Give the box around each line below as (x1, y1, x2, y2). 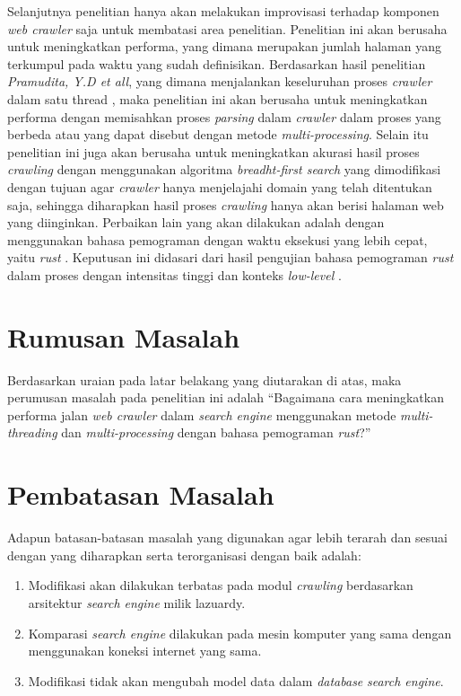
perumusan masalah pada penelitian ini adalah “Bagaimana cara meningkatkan (7, 388, 444, 407)
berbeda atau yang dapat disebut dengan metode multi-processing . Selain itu (7, 125, 429, 144)
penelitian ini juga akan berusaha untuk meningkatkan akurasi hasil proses (7, 142, 420, 161)
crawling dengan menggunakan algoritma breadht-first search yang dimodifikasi (7, 160, 441, 179)
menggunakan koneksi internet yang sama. (28, 641, 262, 660)
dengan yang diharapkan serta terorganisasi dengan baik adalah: (7, 545, 361, 564)
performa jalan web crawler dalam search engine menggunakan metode (7, 405, 396, 424)
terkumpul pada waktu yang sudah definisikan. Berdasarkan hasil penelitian (7, 54, 426, 73)
